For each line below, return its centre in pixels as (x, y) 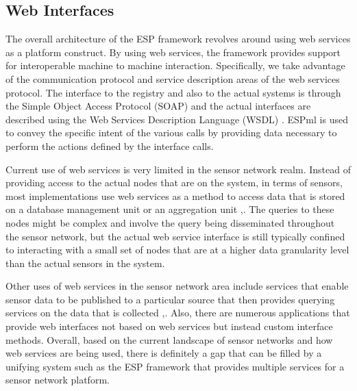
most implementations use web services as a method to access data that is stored (175, 195)
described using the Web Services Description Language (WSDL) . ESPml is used (177, 119)
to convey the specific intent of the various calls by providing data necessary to (171, 133)
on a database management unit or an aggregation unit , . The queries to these (170, 209)
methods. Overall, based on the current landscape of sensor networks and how (169, 339)
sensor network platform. (58, 380)
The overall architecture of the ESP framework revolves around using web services (178, 39)
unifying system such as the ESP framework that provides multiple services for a (175, 366)
